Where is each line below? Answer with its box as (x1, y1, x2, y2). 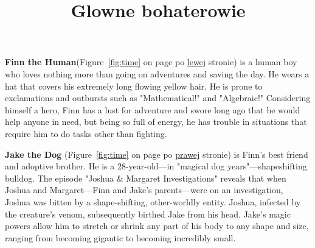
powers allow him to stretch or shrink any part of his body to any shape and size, (5, 219, 309, 232)
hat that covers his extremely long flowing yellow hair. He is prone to (5, 79, 263, 92)
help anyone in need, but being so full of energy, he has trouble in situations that (5, 115, 307, 128)
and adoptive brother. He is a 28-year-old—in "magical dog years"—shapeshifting (5, 160, 307, 172)
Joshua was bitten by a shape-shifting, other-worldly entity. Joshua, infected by (5, 195, 301, 208)
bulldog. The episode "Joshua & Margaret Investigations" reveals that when (5, 171, 286, 184)
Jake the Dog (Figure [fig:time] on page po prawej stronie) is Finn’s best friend (5, 147, 308, 160)
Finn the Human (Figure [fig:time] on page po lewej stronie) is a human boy (5, 55, 297, 68)
